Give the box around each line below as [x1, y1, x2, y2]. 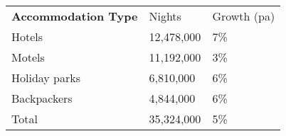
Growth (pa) [212, 8, 275, 24]
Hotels [11, 28, 43, 45]
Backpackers [11, 90, 73, 106]
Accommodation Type [11, 8, 138, 24]
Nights [149, 8, 181, 24]
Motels [11, 49, 45, 65]
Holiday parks [11, 69, 81, 86]
